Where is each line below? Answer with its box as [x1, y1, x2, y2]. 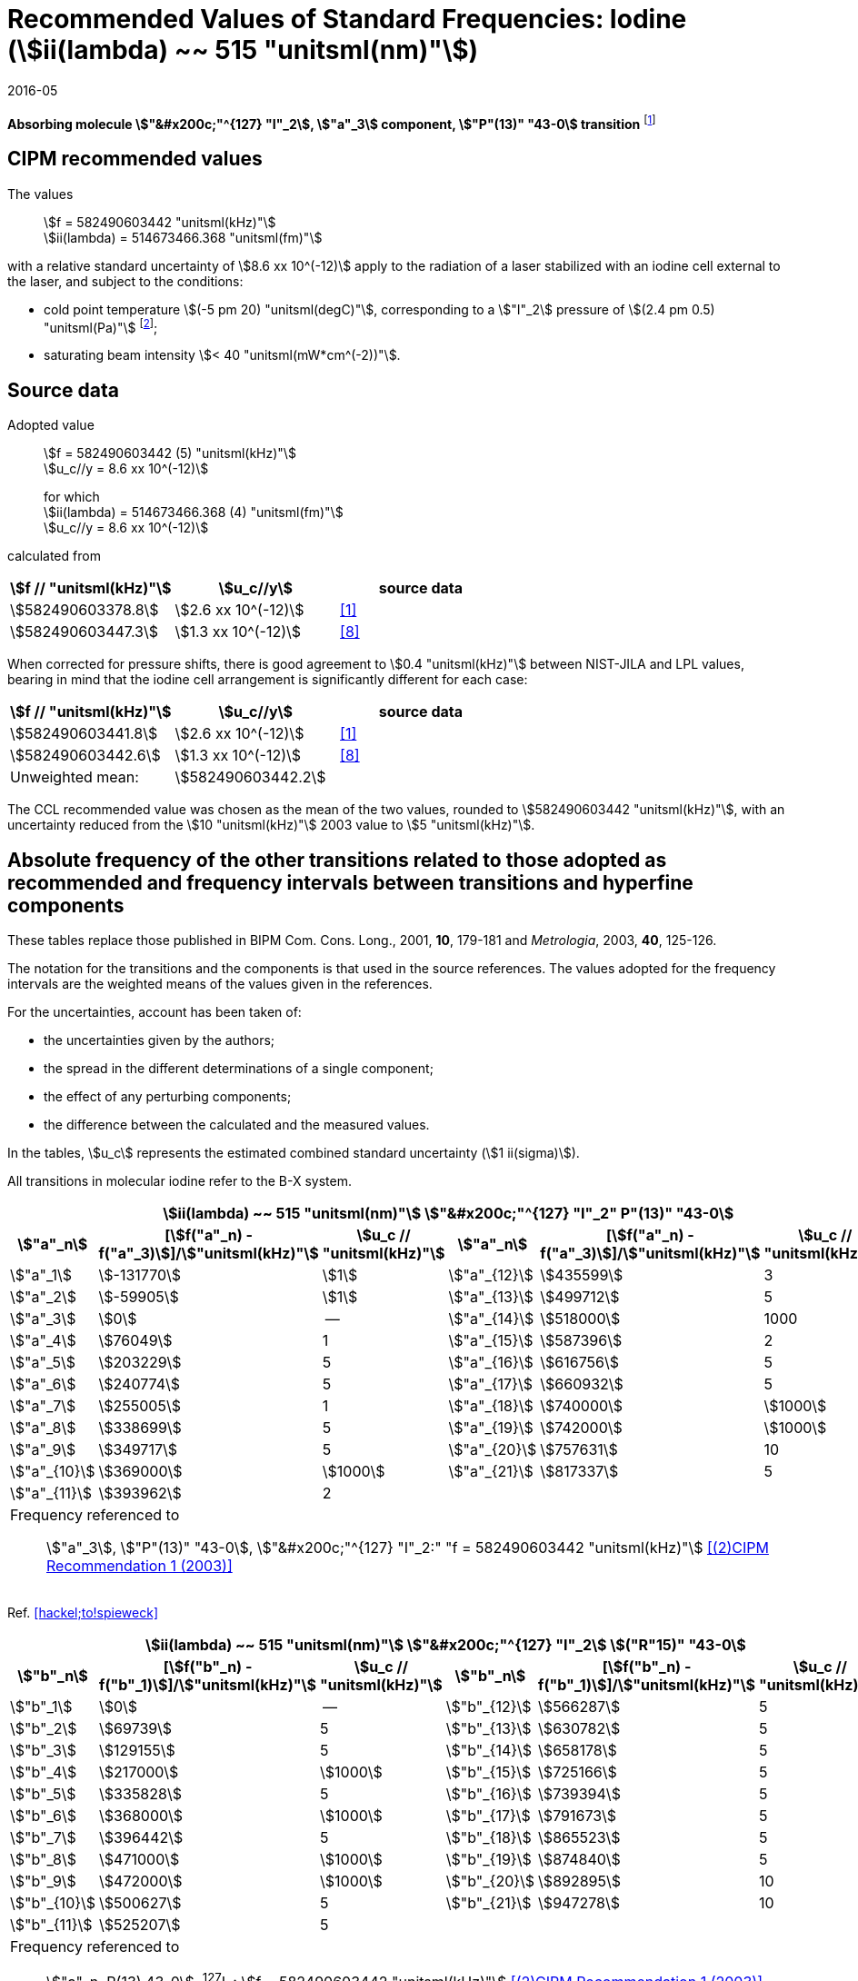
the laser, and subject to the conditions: [7, 273, 244, 289]
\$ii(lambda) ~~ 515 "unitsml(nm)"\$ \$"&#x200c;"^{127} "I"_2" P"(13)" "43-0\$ [163, 1204, 734, 1223]
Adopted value [7, 417, 95, 433]
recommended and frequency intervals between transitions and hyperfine [7, 871, 693, 894]
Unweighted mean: [10, 768, 139, 787]
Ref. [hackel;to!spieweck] [7, 1605, 158, 1621]
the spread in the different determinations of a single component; [44, 1060, 434, 1077]
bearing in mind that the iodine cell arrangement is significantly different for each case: [7, 672, 528, 688]
